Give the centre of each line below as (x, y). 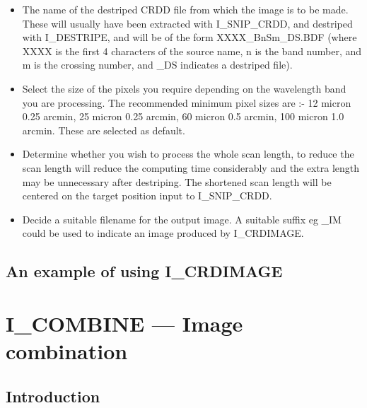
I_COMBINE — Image (124, 323)
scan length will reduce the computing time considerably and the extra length (191, 167)
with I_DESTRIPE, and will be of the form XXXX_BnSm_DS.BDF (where (190, 37)
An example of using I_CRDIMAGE (144, 271)
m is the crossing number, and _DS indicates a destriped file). (157, 65)
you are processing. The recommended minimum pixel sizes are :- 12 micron (187, 102)
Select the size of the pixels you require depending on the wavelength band (184, 88)
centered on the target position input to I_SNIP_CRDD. (147, 196)
